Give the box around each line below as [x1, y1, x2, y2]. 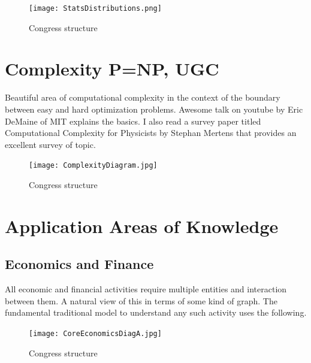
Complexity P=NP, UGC [5, 56, 219, 81]
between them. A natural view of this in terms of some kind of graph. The [5, 294, 277, 307]
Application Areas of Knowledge [5, 213, 279, 238]
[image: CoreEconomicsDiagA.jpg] [29, 329, 162, 338]
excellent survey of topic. [5, 138, 96, 150]
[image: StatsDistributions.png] [29, 4, 162, 13]
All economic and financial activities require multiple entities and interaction [5, 283, 287, 295]
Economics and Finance [5, 255, 154, 273]
